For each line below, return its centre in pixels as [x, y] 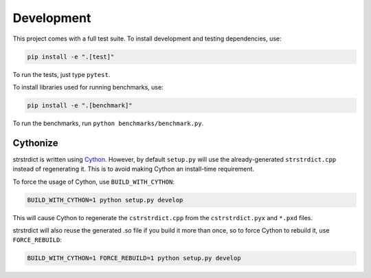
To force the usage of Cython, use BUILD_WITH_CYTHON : [94, 182]
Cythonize [35, 143]
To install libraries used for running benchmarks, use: [88, 87]
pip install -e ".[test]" [71, 56]
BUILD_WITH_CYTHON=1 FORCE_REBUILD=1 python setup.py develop [134, 258]
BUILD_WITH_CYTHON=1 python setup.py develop [105, 200]
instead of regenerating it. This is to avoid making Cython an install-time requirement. [133, 169]
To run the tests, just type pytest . [61, 74]
